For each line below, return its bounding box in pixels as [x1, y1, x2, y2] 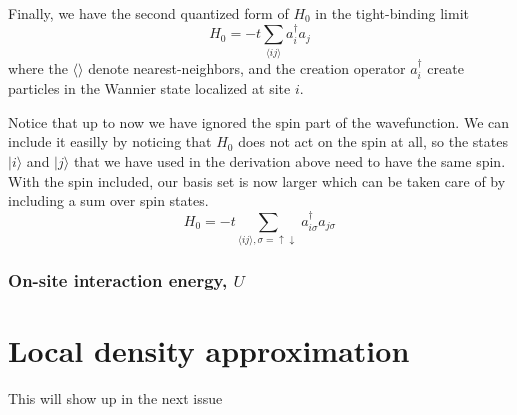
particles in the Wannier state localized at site [8, 78, 291, 99]
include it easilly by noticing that [8, 131, 212, 152]
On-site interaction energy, [8, 267, 228, 292]
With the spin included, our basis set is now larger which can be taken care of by [8, 170, 506, 191]
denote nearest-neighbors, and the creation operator [88, 57, 406, 78]
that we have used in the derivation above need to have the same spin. [73, 150, 506, 171]
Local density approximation [8, 329, 410, 370]
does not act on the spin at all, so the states [238, 131, 508, 152]
